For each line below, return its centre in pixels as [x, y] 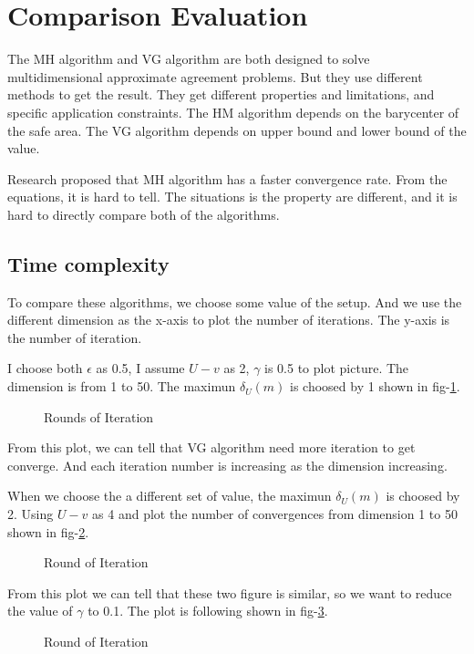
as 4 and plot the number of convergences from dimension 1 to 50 [275, 514]
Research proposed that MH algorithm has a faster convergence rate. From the [227, 178]
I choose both [45, 368]
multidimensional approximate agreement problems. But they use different [215, 76]
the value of [40, 611]
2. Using [31, 514]
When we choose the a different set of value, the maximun [170, 496]
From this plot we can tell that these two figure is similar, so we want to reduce [230, 592]
